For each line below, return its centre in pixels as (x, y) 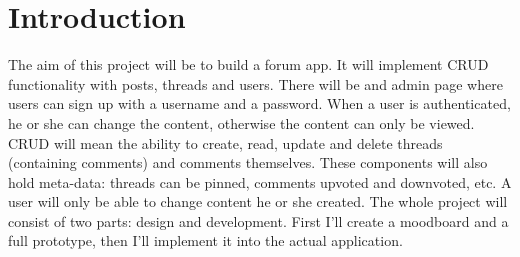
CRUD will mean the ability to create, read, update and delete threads (225, 142)
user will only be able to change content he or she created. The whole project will (258, 201)
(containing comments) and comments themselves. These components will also (248, 162)
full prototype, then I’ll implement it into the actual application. (205, 240)
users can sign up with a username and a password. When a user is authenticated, (259, 103)
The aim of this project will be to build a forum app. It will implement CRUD (248, 64)
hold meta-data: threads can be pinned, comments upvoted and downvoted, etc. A (260, 181)
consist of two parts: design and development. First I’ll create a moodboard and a (258, 220)
